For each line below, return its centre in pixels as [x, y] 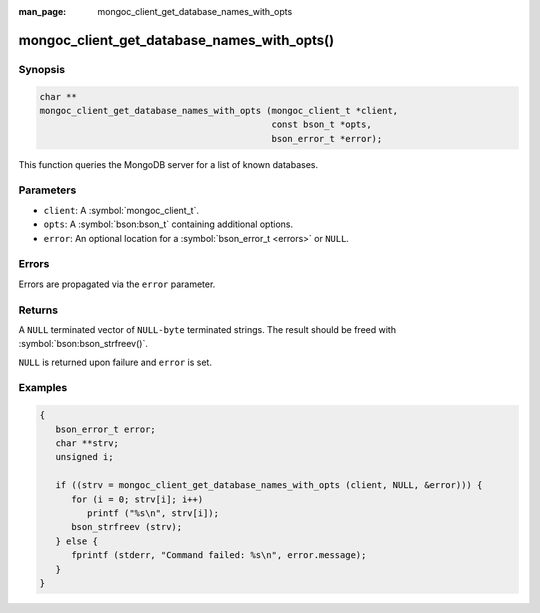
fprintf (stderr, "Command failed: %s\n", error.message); [219, 555]
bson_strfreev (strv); [127, 527]
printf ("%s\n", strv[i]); [153, 513]
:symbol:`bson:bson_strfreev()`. [83, 344]
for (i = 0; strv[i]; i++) [137, 499]
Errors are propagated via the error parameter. [117, 284]
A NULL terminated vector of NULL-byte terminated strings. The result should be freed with [207, 329]
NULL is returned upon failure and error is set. [115, 362]
